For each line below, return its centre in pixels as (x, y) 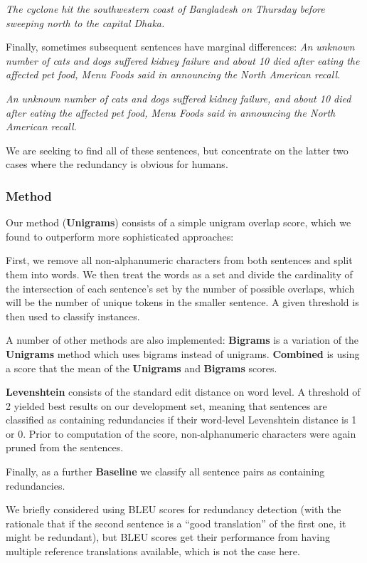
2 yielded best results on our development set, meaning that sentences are (166, 405)
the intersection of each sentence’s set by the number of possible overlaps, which (180, 288)
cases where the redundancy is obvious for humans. (117, 164)
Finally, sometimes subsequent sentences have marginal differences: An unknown (180, 47)
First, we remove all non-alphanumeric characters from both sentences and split (179, 260)
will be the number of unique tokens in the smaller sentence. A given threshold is (182, 302)
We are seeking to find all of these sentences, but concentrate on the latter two (177, 150)
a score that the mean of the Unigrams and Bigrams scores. (142, 368)
